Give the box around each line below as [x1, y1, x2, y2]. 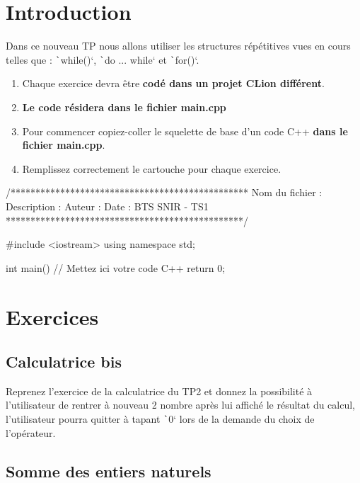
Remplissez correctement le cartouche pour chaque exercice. [22, 161, 281, 176]
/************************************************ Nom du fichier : [6, 185, 323, 200]
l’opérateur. [6, 425, 56, 440]
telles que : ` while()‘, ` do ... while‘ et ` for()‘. [6, 52, 199, 67]
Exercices [6, 302, 99, 331]
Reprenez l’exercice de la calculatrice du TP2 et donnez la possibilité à [6, 383, 313, 398]
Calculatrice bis [6, 351, 122, 373]
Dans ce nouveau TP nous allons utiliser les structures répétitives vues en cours [6, 38, 351, 53]
